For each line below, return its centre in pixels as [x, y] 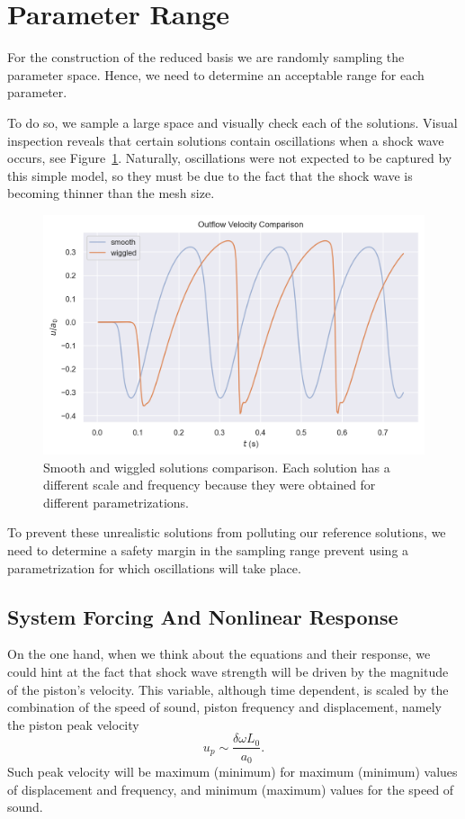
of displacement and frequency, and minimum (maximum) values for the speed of [231, 789]
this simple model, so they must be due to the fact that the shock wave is [210, 175]
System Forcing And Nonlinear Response [203, 616]
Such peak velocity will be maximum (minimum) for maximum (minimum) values [232, 771]
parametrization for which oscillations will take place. [154, 567]
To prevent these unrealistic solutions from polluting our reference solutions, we [227, 532]
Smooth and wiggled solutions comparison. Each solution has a [217, 467]
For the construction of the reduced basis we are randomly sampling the [206, 57]
